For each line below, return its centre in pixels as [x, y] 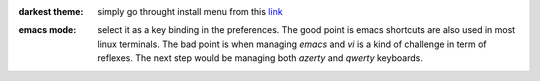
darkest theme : [51, 11]
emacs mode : [47, 30]
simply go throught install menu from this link [190, 11]
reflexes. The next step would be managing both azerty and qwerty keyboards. [260, 58]
